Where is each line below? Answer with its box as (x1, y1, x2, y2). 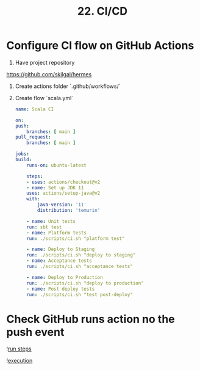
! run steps (6, 345, 32, 352)
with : (26, 196, 41, 202)
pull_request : (15, 134, 51, 140)
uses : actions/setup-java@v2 (26, 190, 101, 197)
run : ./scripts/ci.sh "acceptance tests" (26, 264, 133, 270)
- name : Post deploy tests (26, 286, 95, 292)
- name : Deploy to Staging (26, 246, 95, 253)
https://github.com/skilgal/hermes (6, 70, 92, 78)
